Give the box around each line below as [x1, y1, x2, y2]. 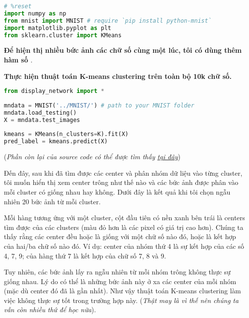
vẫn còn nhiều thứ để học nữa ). [4, 304, 96, 315]
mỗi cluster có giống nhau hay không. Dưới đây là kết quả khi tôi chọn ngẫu [4, 186, 231, 197]
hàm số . [4, 54, 33, 64]
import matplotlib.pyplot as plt [4, 24, 111, 31]
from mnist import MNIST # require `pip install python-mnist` [4, 17, 212, 24]
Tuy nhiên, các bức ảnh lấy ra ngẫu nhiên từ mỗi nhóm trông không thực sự [4, 267, 231, 277]
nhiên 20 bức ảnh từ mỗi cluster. [4, 196, 101, 206]
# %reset [4, 3, 32, 10]
